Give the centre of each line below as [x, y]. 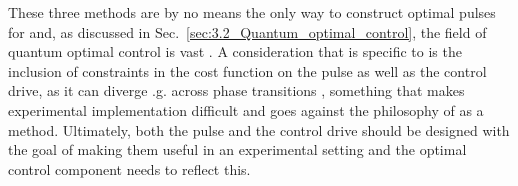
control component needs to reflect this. [129, 168]
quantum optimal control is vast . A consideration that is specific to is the [235, 51]
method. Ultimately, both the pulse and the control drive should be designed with [259, 129]
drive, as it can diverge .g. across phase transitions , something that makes [236, 90]
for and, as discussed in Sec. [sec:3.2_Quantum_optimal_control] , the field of [247, 31]
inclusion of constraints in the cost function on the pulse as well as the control [247, 70]
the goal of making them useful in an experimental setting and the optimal [237, 149]
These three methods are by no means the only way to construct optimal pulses [252, 12]
